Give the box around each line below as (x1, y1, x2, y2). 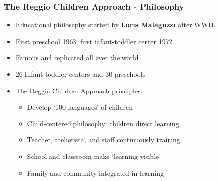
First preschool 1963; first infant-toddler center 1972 (15, 36, 172, 46)
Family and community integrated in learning (27, 167, 164, 178)
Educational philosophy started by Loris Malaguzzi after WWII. (15, 20, 216, 30)
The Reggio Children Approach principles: (15, 85, 143, 95)
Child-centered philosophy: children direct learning (27, 118, 179, 128)
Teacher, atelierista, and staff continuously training (27, 135, 180, 145)
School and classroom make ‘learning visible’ (27, 151, 161, 161)
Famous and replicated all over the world (15, 52, 139, 63)
